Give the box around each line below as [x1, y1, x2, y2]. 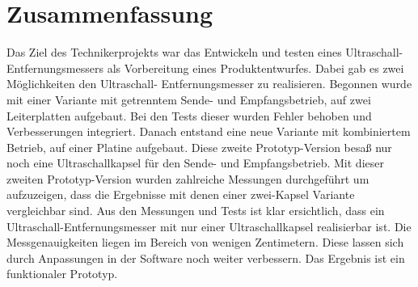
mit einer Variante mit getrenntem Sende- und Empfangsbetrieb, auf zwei [6, 91, 371, 108]
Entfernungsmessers [6, 59, 103, 76]
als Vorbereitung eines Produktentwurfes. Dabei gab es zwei [107, 59, 404, 76]
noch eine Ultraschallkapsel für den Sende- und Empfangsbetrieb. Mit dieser [6, 154, 384, 171]
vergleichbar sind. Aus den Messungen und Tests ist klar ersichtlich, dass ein [6, 202, 385, 219]
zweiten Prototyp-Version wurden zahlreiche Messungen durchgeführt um [6, 170, 369, 187]
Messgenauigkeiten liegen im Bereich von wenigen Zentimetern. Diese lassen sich [6, 234, 404, 251]
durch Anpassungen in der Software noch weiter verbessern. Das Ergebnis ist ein [6, 249, 405, 266]
